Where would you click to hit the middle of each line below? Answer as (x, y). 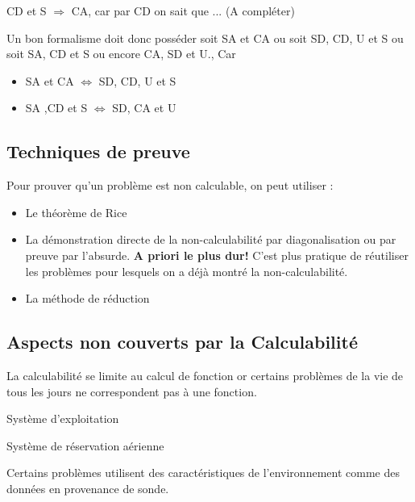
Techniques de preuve (98, 151)
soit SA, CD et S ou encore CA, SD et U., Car (121, 54)
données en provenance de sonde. (88, 488)
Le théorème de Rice (76, 212)
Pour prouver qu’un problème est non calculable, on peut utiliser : (170, 185)
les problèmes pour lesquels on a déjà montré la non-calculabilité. (187, 271)
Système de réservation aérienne (85, 445)
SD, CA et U (144, 108)
